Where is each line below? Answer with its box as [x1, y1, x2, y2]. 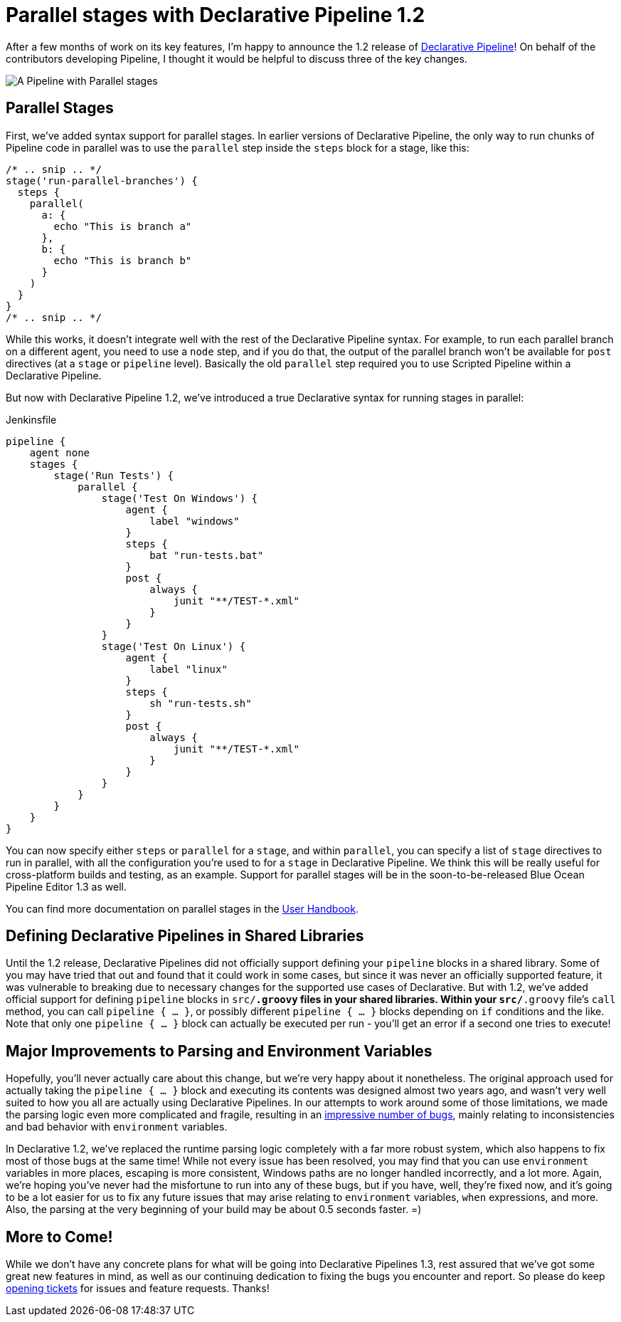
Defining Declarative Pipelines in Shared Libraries [6, 927, 364, 945]
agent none [29, 446, 90, 458]
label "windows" [149, 515, 240, 527]
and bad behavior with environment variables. [6, 1121, 228, 1133]
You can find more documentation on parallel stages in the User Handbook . [6, 902, 359, 915]
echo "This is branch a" [53, 220, 192, 232]
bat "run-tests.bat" [149, 549, 264, 561]
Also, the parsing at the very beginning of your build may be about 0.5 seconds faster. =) [6, 1203, 422, 1216]
